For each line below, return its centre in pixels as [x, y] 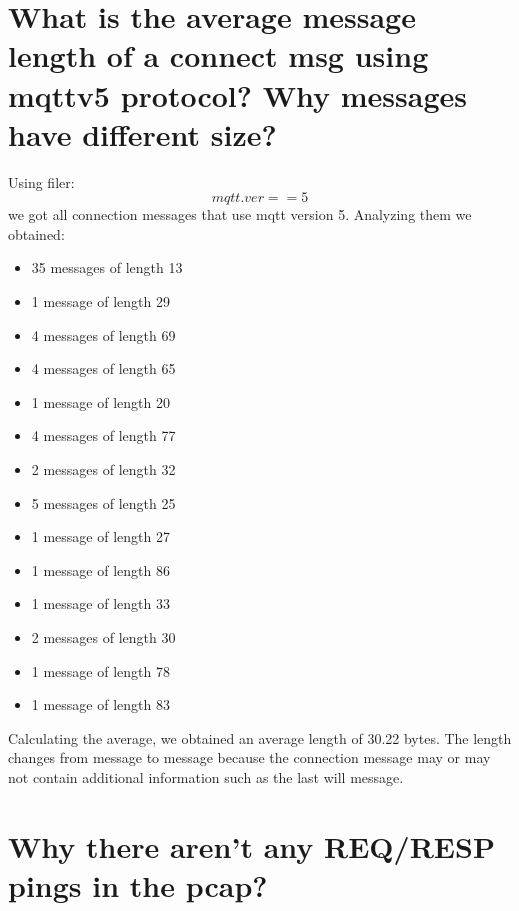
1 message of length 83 [100, 704]
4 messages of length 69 [103, 334]
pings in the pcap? [138, 884]
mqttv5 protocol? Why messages [237, 94]
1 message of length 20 [100, 401]
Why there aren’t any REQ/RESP [251, 845]
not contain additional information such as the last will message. [206, 776]
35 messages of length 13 [107, 267]
